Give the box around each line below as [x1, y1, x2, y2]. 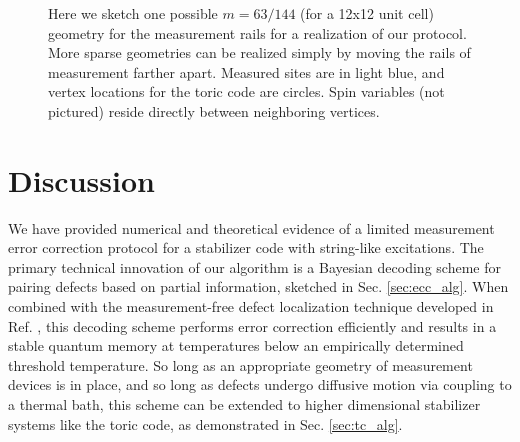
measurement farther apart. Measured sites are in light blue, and [48, 61, 445, 82]
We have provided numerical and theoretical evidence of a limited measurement [8, 217, 495, 238]
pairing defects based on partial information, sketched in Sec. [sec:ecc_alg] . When [8, 276, 509, 297]
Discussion [8, 159, 155, 200]
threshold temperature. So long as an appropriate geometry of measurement [8, 354, 473, 375]
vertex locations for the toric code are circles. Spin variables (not [48, 81, 445, 102]
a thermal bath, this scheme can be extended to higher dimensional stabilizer [8, 394, 481, 415]
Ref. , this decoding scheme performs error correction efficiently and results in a [8, 315, 497, 336]
